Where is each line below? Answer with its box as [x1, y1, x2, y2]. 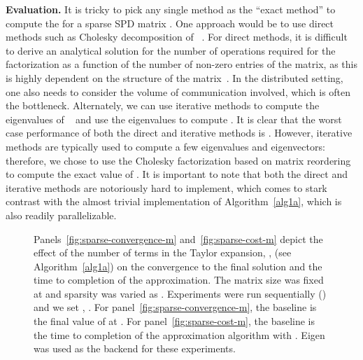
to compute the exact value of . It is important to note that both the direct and [6, 167, 348, 181]
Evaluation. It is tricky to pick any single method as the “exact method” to [6, 2, 336, 16]
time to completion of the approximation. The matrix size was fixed [34, 272, 324, 287]
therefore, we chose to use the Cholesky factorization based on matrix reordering [6, 153, 351, 167]
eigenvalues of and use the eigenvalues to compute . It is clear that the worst [6, 111, 342, 126]
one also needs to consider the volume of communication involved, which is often [6, 84, 351, 99]
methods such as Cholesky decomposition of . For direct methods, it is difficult [6, 29, 348, 44]
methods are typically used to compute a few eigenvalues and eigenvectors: [6, 139, 325, 153]
